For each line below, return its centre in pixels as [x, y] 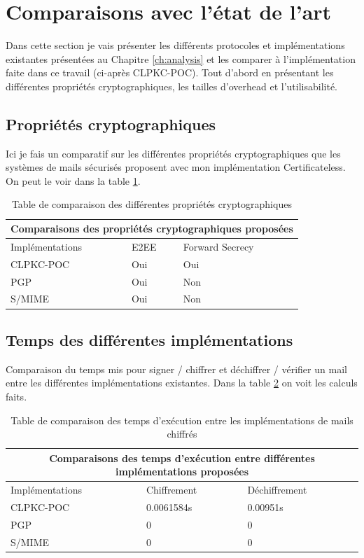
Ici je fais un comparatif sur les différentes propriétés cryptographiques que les [173, 153]
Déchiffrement [277, 490]
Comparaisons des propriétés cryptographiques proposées [152, 229]
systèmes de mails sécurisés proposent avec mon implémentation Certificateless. [176, 167]
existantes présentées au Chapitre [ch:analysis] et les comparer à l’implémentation [181, 58]
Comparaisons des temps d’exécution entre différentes [182, 458]
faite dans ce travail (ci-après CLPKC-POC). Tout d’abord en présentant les [170, 72]
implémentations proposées [182, 472]
